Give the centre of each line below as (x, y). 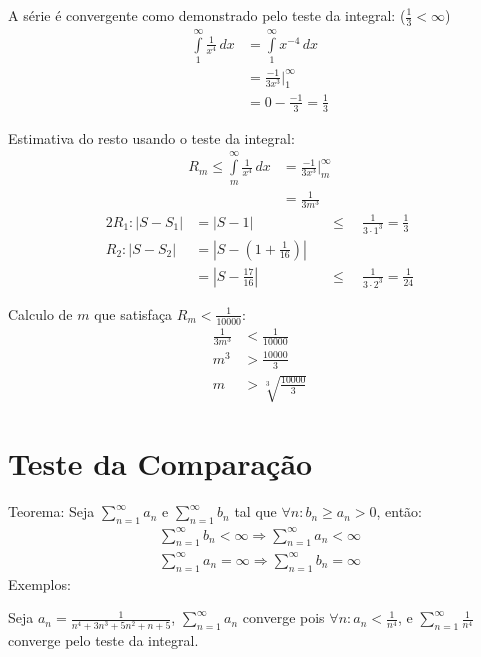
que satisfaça (133, 313)
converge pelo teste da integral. (103, 639)
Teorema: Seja (51, 511)
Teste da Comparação (160, 463)
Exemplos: (39, 583)
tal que (255, 511)
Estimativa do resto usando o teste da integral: (151, 137)
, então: (399, 511)
